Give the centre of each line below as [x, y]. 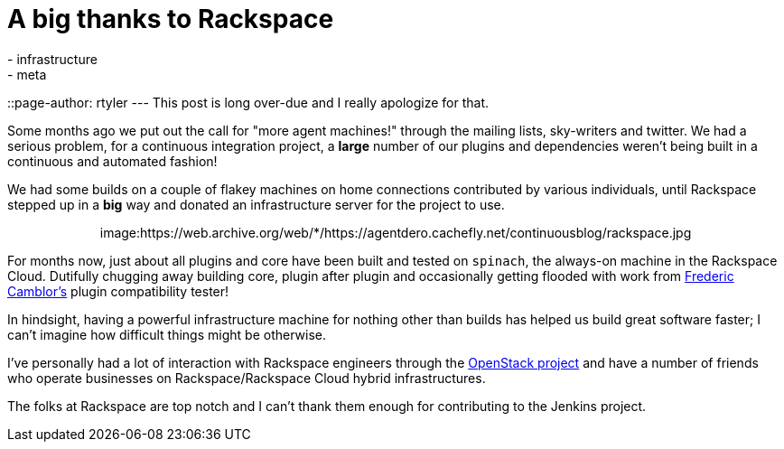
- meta [27, 74]
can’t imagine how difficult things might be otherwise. [167, 334]
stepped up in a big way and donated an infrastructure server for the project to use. [256, 204]
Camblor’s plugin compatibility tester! [118, 291]
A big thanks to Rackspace [171, 19]
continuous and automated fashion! [112, 161]
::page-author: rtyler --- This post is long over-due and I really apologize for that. [248, 102]
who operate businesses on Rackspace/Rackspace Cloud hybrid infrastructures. [247, 378]
